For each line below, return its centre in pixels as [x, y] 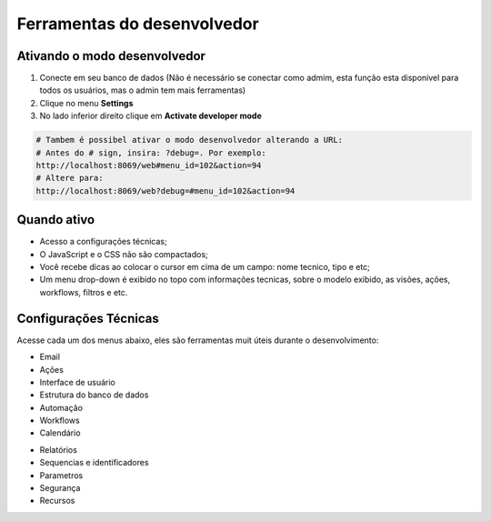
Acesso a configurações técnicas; [103, 242]
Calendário [60, 433]
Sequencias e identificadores [94, 463]
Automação [61, 407]
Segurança [60, 488]
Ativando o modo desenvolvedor [111, 56]
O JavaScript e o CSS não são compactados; [124, 254]
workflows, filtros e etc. [84, 292]
